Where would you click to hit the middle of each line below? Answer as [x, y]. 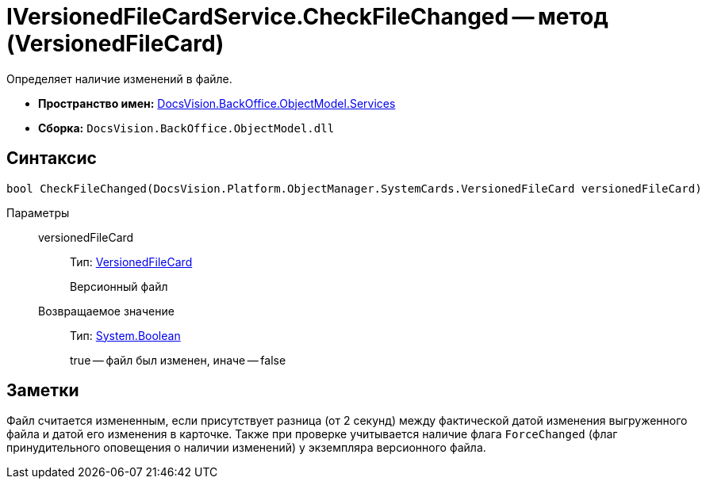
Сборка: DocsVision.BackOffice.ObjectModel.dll [186, 128]
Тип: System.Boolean [125, 335]
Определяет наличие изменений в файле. [119, 78]
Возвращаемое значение [106, 311]
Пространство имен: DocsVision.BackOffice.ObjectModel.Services [217, 103]
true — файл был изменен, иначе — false [178, 360]
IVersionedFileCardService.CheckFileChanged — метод [307, 17]
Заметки [43, 391]
